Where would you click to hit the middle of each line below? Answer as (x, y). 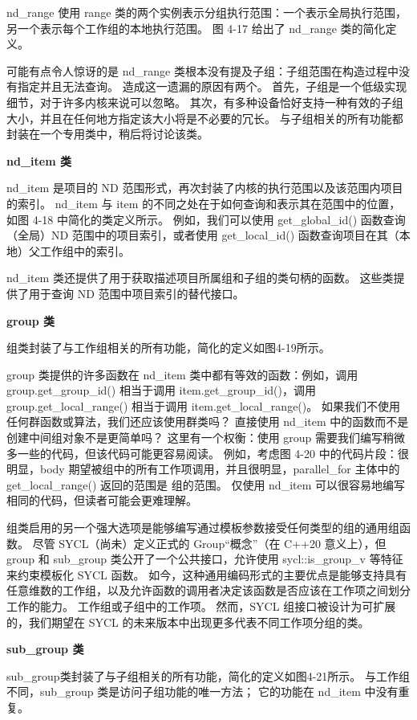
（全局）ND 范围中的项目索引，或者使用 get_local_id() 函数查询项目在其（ (203, 235)
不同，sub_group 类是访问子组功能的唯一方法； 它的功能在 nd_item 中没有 (202, 691)
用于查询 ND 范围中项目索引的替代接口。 (136, 293)
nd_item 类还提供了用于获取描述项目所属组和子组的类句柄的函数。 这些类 (200, 278)
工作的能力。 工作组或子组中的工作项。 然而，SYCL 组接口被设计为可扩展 (201, 606)
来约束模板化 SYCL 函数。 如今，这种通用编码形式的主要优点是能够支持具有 (207, 574)
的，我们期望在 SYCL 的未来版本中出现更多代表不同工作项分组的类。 (188, 622)
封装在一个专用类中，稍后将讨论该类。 (107, 134)
